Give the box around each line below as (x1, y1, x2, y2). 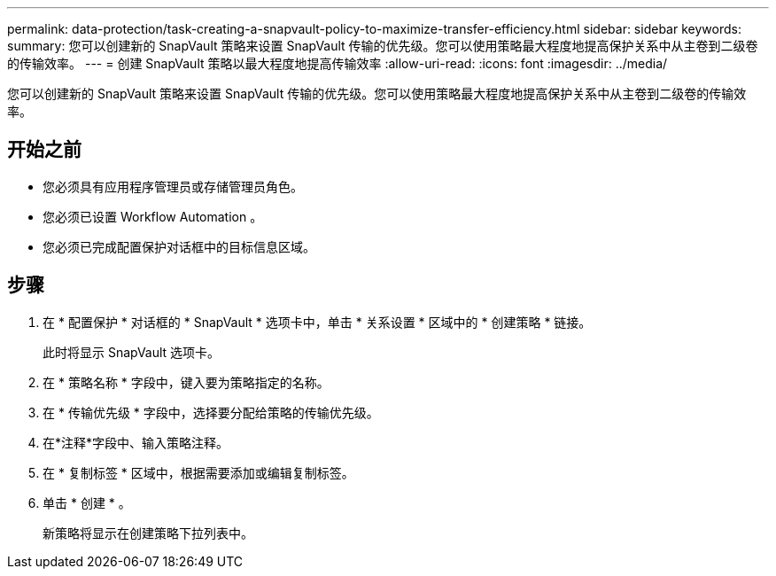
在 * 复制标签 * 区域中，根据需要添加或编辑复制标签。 (43, 464, 354, 480)
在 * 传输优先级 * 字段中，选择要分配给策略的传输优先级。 (43, 404, 379, 420)
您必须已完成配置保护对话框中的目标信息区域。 (43, 238, 315, 254)
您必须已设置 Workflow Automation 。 (43, 208, 263, 224)
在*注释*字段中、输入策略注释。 (43, 434, 229, 450)
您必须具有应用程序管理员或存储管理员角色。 (43, 178, 303, 194)
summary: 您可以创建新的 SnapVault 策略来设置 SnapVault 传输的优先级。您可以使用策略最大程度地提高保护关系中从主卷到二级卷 (7, 38, 758, 53)
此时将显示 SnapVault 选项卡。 (43, 344, 221, 360)
